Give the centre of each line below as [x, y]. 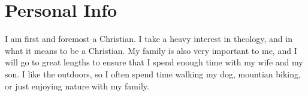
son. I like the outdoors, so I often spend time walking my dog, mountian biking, [153, 73]
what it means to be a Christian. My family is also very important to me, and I [151, 50]
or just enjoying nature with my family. [77, 85]
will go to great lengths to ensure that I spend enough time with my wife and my [154, 62]
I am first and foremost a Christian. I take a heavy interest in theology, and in [149, 39]
